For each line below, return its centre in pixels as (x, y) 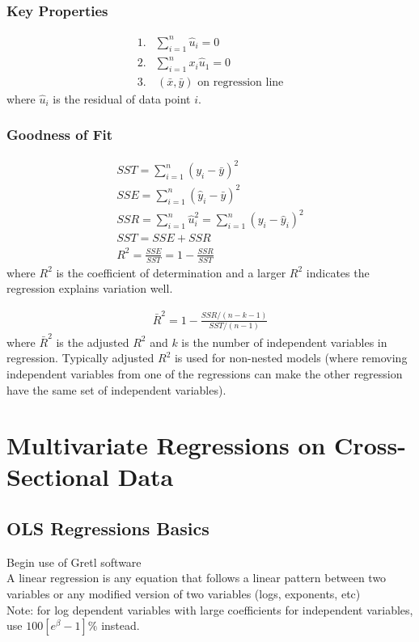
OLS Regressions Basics (108, 528)
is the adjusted (93, 342)
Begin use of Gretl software (74, 562)
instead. (121, 625)
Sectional (58, 477)
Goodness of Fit (60, 135)
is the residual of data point (122, 98)
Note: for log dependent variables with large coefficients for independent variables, (210, 609)
